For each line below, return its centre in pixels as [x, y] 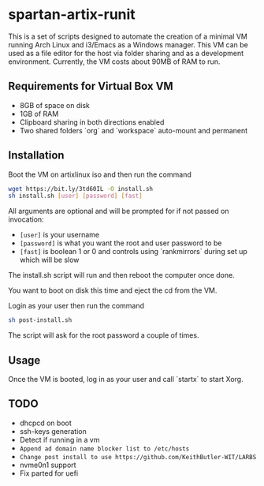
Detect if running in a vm [59, 439]
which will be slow [49, 260]
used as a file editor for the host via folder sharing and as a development [126, 53]
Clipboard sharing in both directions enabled [92, 122]
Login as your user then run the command [76, 306]
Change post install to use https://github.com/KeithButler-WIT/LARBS [138, 457]
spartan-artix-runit [72, 15]
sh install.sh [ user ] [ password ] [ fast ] [76, 196]
